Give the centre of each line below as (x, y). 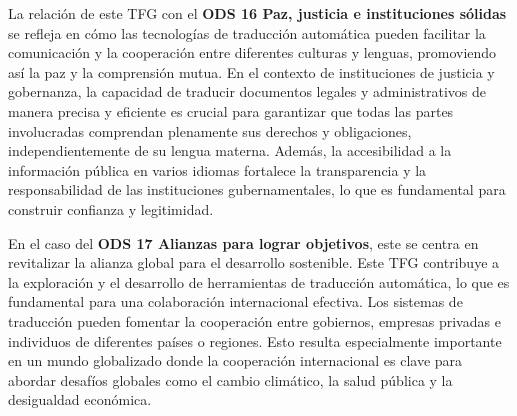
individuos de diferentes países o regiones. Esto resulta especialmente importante (255, 340)
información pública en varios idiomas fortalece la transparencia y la (217, 169)
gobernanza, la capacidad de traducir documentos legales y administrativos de (247, 91)
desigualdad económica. (80, 399)
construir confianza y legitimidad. (111, 208)
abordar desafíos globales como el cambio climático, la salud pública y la (230, 379)
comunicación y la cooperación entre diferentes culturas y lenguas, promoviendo (252, 52)
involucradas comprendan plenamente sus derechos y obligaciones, (210, 130)
